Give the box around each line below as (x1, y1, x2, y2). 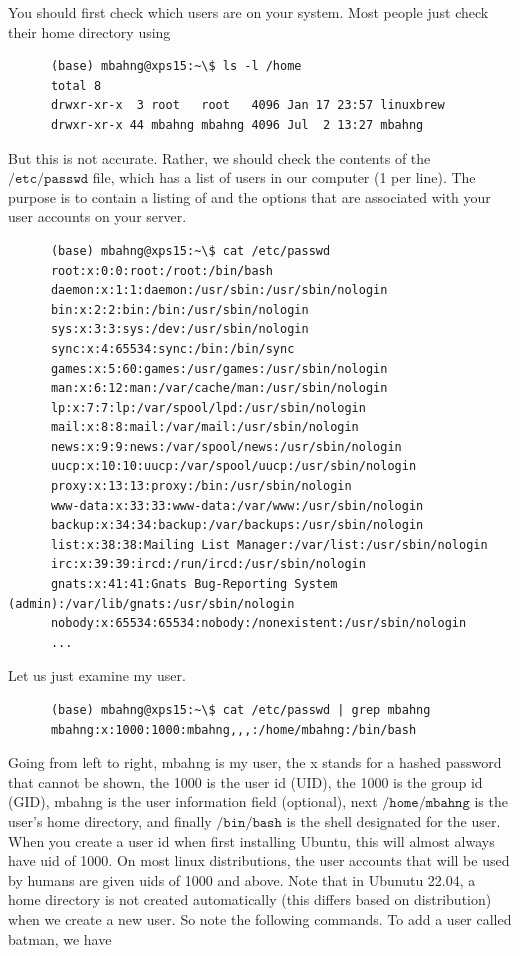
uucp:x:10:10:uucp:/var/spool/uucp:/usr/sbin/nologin (50, 459, 417, 474)
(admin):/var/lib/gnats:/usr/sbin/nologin (8, 596, 295, 611)
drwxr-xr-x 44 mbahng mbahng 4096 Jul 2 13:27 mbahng (50, 117, 424, 132)
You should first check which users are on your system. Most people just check (8, 2, 489, 22)
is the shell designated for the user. (286, 810, 501, 831)
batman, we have (8, 928, 112, 949)
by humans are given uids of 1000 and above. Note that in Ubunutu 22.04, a (8, 869, 476, 890)
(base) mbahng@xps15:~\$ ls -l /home (50, 59, 302, 74)
